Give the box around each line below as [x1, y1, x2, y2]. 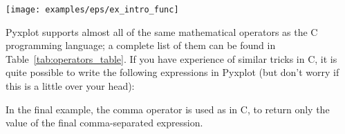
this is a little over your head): [6, 79, 135, 93]
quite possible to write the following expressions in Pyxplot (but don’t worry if [6, 65, 339, 79]
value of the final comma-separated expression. [6, 115, 203, 130]
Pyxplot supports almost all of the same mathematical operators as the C [6, 24, 318, 39]
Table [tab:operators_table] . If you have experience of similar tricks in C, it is [6, 51, 337, 66]
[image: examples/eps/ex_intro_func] [6, 5, 179, 15]
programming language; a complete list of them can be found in [6, 38, 276, 52]
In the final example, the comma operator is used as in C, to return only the [6, 102, 330, 116]
